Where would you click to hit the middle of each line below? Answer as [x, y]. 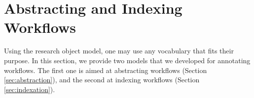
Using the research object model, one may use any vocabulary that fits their [119, 51]
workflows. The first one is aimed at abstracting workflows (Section [106, 70]
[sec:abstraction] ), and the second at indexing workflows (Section [102, 80]
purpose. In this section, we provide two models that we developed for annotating [127, 60]
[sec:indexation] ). [30, 89]
